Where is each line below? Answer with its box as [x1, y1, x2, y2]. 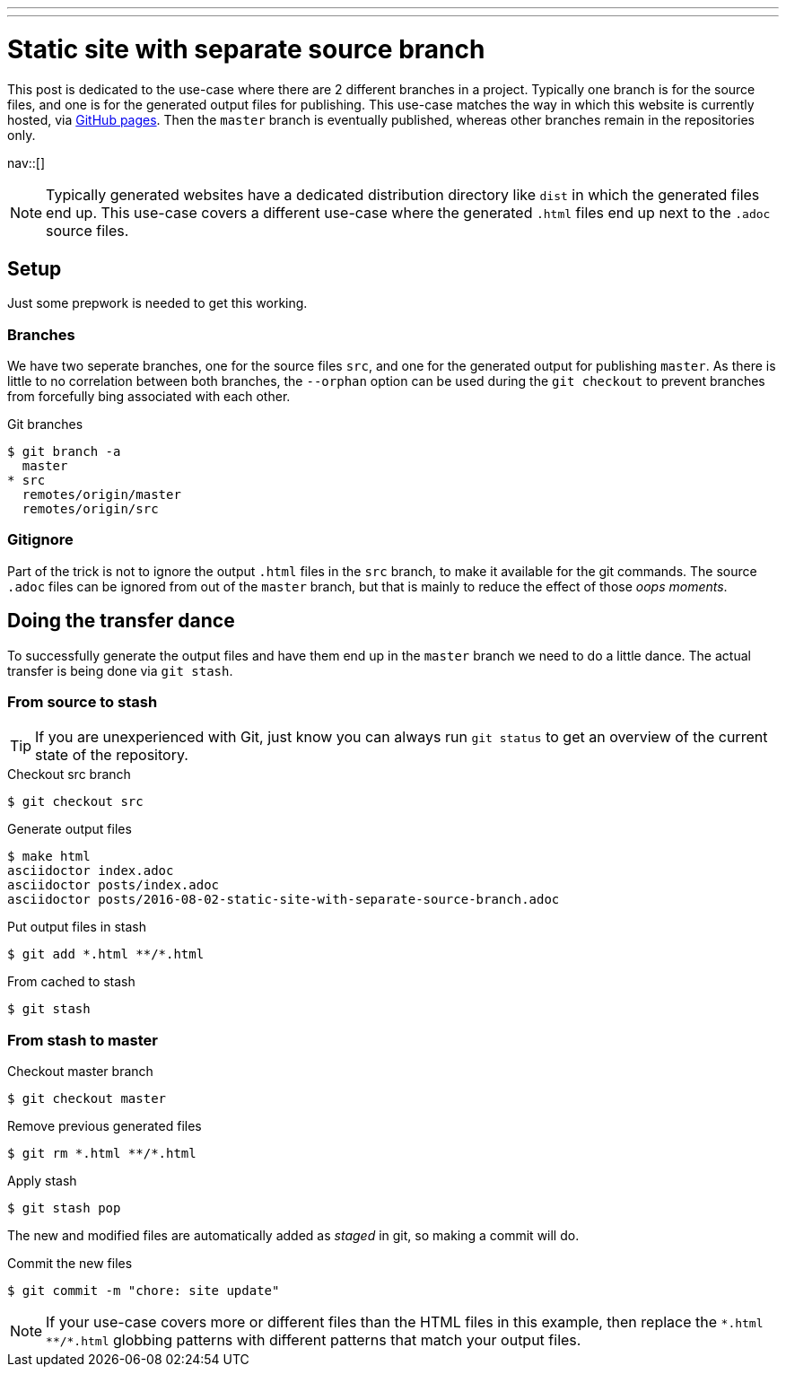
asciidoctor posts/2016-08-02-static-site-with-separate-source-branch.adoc [7, 892, 560, 907]
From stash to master [7, 1030, 158, 1049]
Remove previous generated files [7, 1118, 202, 1134]
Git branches [7, 416, 83, 433]
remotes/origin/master [22, 487, 181, 503]
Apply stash [7, 1173, 77, 1189]
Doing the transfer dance [7, 609, 235, 633]
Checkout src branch [7, 766, 131, 783]
